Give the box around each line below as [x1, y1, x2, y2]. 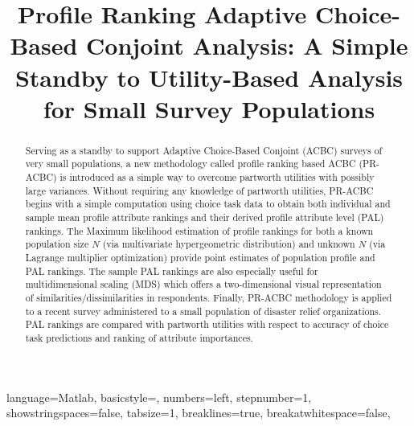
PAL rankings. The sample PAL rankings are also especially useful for [25, 264, 318, 277]
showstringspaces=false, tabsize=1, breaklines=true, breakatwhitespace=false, [6, 404, 391, 421]
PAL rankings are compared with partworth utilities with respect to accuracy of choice [25, 317, 389, 331]
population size [25, 237, 89, 251]
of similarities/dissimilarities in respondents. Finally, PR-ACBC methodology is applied [25, 290, 392, 304]
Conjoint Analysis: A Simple [86, 29, 408, 62]
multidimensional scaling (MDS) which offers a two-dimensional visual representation [25, 277, 382, 291]
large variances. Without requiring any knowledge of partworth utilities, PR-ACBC [25, 183, 374, 197]
